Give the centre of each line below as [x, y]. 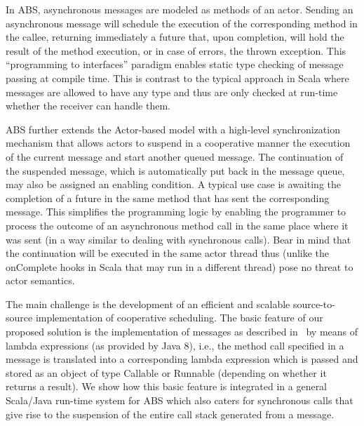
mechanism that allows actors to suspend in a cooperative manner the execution [178, 143]
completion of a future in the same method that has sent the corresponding [168, 198]
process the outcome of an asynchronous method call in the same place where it [177, 225]
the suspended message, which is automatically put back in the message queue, [175, 170]
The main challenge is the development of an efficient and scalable [148, 304]
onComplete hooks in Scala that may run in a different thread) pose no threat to [180, 266]
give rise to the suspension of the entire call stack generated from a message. [170, 414]
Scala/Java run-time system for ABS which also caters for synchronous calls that [180, 400]
